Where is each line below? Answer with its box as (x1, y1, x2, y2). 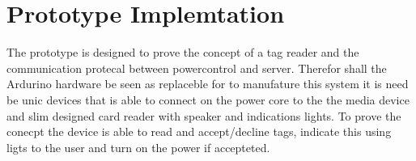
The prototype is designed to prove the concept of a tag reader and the (6, 44, 359, 61)
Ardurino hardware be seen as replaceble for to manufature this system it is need (6, 75, 409, 92)
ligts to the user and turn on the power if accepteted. (6, 138, 270, 155)
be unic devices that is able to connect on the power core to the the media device (6, 91, 410, 108)
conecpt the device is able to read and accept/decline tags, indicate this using (6, 123, 392, 140)
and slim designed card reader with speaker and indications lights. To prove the (6, 107, 401, 124)
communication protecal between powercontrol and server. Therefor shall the (6, 59, 387, 76)
